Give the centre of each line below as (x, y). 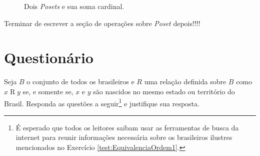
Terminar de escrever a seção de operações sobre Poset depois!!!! (102, 23)
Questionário (49, 57)
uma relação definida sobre (185, 82)
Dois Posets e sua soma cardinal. (74, 6)
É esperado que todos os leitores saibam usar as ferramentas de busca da (127, 127)
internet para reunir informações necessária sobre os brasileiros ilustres (124, 137)
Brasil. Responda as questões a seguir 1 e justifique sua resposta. (102, 102)
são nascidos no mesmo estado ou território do (164, 91)
